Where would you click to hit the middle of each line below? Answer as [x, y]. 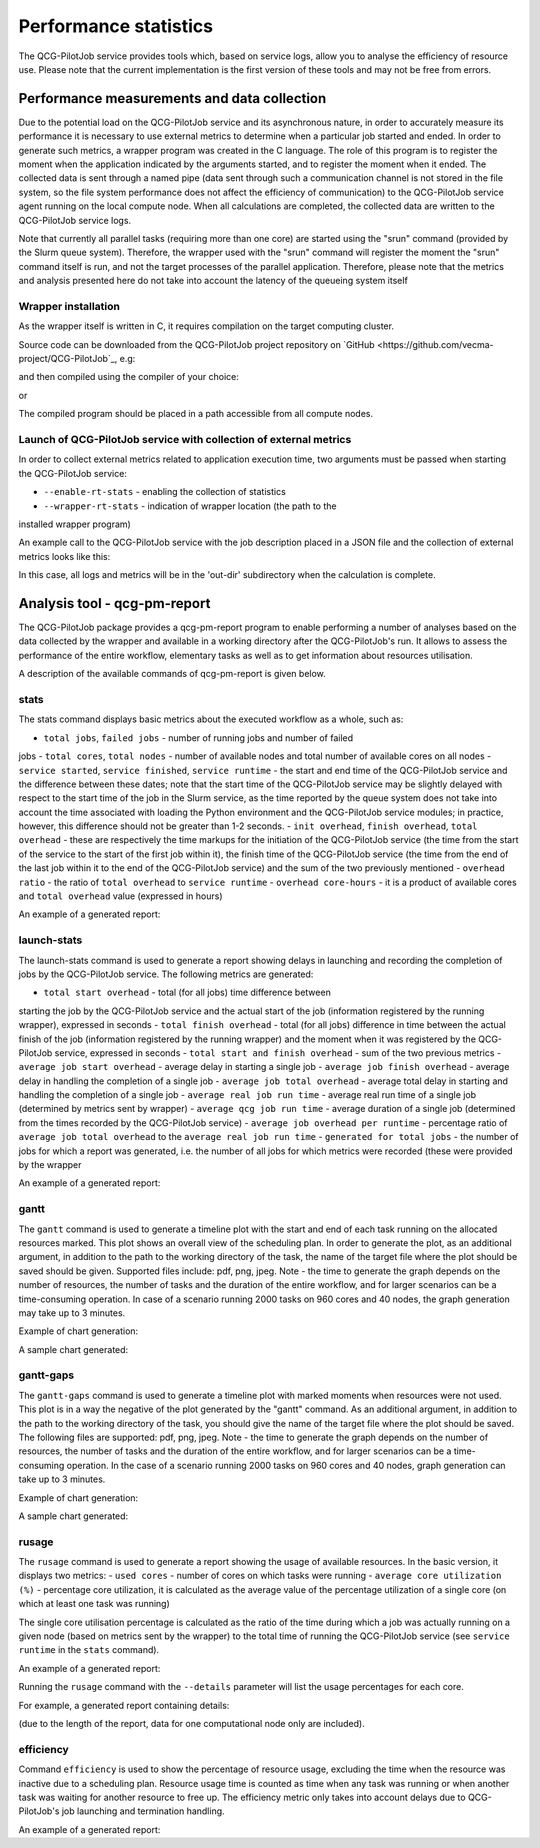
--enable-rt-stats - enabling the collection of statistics [165, 492]
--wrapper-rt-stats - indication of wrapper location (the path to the [190, 506]
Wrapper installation [69, 306]
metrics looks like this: [64, 556]
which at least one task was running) [94, 1604]
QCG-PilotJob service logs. [75, 220]
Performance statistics [116, 26]
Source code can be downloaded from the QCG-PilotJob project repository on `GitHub [196, 344]
